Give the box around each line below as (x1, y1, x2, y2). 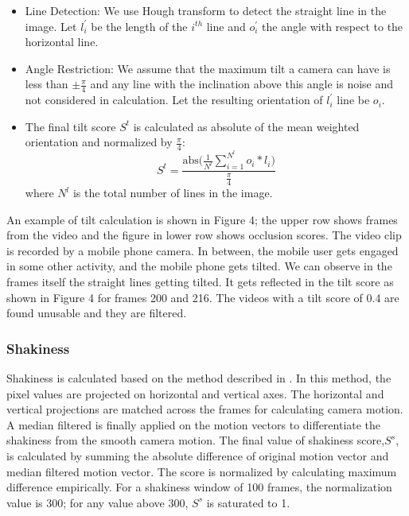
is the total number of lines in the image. (72, 184, 273, 201)
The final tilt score (25, 118, 116, 134)
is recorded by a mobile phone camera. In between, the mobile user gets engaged (6, 242, 399, 258)
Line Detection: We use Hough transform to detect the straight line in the (25, 2, 387, 18)
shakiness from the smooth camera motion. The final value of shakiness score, (6, 432, 385, 448)
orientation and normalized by (25, 134, 173, 150)
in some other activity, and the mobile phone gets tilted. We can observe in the (6, 258, 392, 274)
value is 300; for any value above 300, (6, 494, 189, 510)
